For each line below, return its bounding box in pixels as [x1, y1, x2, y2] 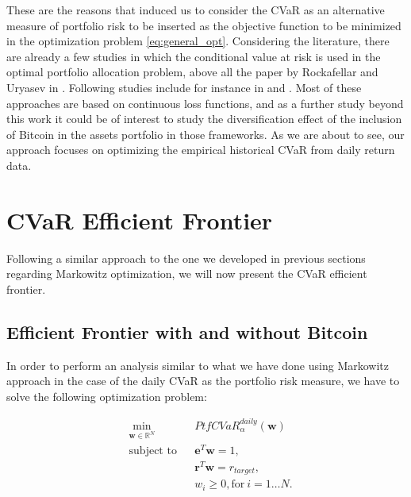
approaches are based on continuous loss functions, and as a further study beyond [6, 94, 404, 111]
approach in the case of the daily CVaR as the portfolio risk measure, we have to [6, 372, 400, 389]
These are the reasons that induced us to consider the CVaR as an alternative [6, 2, 385, 17]
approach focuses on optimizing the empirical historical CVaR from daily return [6, 141, 395, 158]
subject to [129, 445, 177, 457]
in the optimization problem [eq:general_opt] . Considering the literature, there [6, 33, 390, 49]
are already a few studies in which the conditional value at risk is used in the [6, 48, 381, 64]
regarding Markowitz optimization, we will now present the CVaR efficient [6, 265, 367, 282]
